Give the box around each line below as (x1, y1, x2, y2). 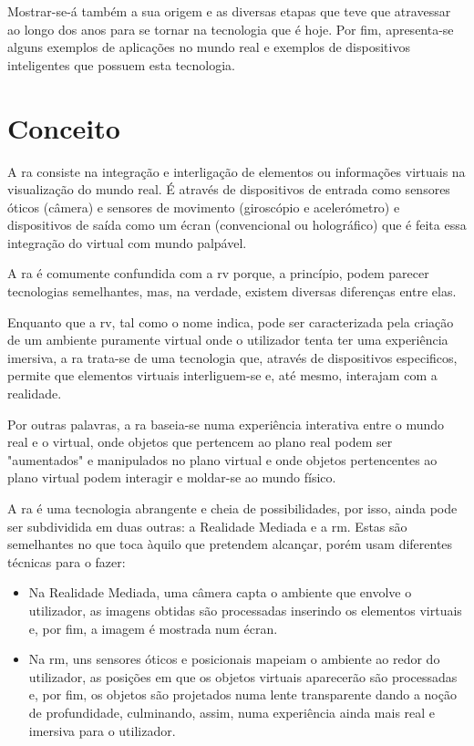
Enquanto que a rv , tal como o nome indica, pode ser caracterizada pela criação (7, 312, 454, 331)
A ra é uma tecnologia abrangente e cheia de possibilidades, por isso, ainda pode (7, 499, 458, 517)
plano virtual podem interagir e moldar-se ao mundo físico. (7, 468, 336, 487)
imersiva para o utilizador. (28, 720, 176, 740)
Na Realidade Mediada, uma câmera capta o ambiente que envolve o (28, 583, 412, 602)
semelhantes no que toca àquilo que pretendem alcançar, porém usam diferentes (7, 534, 453, 554)
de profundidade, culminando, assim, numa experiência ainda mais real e (28, 702, 436, 721)
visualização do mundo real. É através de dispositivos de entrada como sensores (7, 180, 450, 199)
